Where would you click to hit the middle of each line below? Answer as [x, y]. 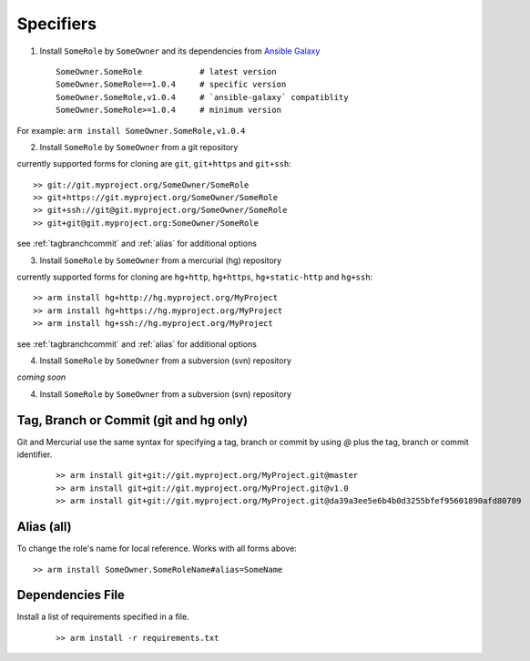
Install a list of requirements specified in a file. [103, 617]
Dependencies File [71, 595]
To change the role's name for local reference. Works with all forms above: [157, 549]
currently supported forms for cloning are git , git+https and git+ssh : [154, 164]
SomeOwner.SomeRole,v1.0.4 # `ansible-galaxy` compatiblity [203, 97]
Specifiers [57, 24]
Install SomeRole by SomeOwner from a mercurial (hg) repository [161, 260]
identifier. [35, 454]
